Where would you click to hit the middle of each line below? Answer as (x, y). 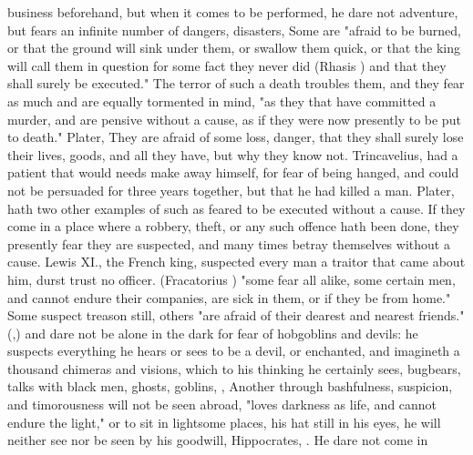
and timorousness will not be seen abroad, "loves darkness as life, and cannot (222, 404)
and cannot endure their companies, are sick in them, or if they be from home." (229, 297)
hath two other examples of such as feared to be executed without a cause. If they (236, 208)
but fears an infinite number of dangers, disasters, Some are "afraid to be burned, (234, 30)
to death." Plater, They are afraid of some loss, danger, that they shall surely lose (236, 137)
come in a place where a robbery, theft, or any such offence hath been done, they (233, 226)
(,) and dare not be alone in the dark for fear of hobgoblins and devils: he (213, 333)
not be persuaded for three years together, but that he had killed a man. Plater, (231, 190)
